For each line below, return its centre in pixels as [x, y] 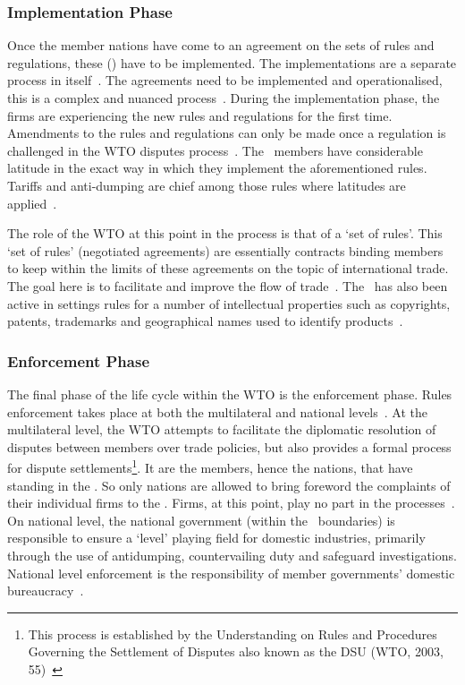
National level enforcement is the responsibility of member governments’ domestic [231, 573]
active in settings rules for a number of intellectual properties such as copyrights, [229, 303]
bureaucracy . [46, 591]
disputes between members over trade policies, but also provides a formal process [229, 446]
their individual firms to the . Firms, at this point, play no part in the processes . [231, 503]
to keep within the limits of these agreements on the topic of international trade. [228, 268]
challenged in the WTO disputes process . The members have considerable [215, 150]
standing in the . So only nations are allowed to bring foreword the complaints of [229, 485]
